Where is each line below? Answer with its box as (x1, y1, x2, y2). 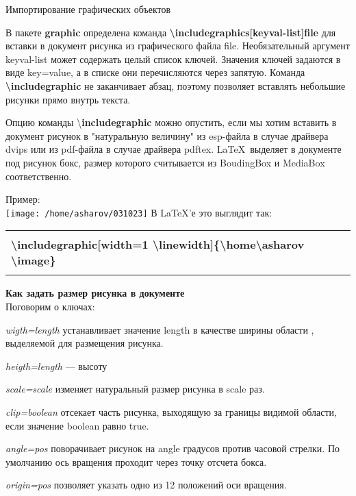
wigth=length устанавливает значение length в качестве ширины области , (5, 322, 314, 336)
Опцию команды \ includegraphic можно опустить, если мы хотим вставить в (5, 115, 337, 129)
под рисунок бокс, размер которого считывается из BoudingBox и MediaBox (5, 155, 325, 169)
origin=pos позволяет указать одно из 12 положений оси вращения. (5, 478, 287, 492)
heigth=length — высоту (5, 358, 107, 373)
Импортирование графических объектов (5, 2, 171, 16)
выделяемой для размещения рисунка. (5, 336, 164, 350)
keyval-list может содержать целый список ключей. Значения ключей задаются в (5, 51, 341, 66)
